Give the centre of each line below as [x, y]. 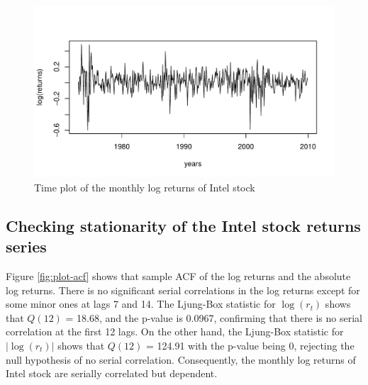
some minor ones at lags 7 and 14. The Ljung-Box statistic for [141, 304]
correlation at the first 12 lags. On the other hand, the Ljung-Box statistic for [175, 331]
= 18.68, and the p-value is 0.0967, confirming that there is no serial [214, 317]
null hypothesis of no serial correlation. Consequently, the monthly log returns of [181, 359]
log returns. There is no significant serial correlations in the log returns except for [183, 290]
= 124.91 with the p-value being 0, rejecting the [250, 345]
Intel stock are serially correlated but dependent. [112, 373]
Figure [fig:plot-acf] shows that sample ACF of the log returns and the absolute [178, 276]
